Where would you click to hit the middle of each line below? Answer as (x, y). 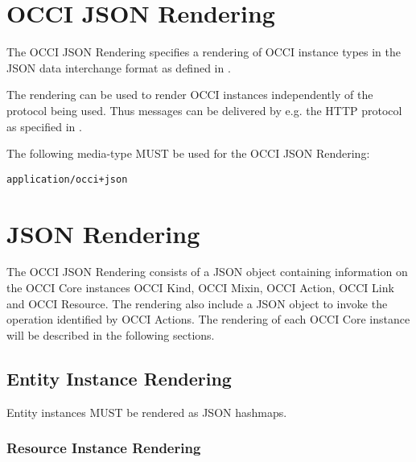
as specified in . (44, 126)
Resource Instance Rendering (104, 448)
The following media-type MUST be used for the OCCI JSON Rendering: (188, 153)
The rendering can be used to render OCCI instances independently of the (190, 95)
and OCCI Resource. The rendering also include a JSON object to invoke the (197, 303)
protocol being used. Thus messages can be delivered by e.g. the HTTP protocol (204, 110)
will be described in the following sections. (111, 334)
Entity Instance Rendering (119, 378)
